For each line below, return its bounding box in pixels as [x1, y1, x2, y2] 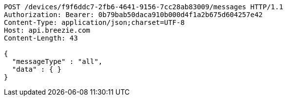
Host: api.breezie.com [4, 26, 91, 34]
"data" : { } [12, 65, 62, 73]
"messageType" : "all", [12, 58, 103, 65]
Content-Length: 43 [4, 34, 78, 42]
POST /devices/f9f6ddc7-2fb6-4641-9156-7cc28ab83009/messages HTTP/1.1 [4, 3, 284, 11]
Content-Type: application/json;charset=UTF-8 [4, 19, 185, 26]
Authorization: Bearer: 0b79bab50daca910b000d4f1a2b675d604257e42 [4, 11, 263, 19]
